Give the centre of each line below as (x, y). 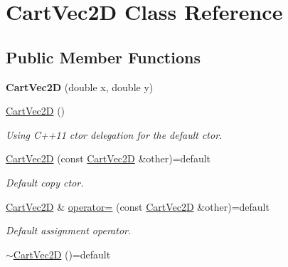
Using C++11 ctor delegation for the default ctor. (114, 134)
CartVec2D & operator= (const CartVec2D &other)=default (138, 206)
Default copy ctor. (45, 182)
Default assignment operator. (69, 230)
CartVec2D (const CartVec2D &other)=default (108, 158)
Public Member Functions (103, 57)
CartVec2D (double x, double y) (80, 87)
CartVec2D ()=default (62, 254)
